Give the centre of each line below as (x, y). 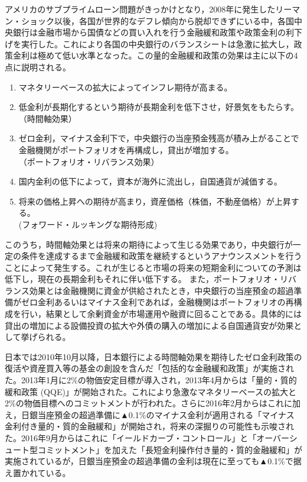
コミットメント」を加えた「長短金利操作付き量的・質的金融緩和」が (170, 449)
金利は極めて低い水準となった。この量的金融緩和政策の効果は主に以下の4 (155, 55)
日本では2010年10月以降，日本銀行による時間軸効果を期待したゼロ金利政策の (153, 356)
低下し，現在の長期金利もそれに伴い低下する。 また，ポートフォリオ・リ (147, 279)
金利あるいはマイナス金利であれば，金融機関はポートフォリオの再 (166, 302)
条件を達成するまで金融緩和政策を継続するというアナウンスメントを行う (161, 256)
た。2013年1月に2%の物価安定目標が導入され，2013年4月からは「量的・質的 (151, 380)
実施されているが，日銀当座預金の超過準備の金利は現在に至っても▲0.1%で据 (153, 461)
